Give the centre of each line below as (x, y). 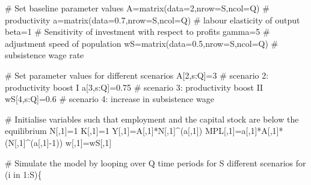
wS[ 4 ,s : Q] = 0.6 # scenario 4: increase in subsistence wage (109, 99)
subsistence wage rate (45, 55)
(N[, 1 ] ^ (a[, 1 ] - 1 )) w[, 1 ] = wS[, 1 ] (58, 142)
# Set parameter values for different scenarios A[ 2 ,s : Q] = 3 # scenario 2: (137, 75)
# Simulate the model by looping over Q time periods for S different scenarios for (155, 162)
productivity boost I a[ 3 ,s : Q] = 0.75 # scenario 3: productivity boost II (134, 87)
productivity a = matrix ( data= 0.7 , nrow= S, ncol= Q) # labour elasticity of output (152, 20)
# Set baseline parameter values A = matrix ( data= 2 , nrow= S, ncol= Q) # (137, 8)
